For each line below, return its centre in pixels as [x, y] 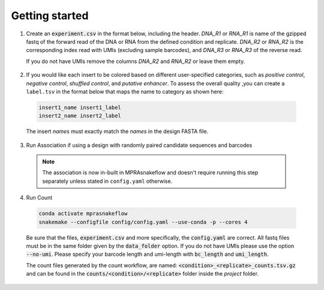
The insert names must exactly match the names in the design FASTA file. [117, 131]
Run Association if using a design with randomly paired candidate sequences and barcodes [139, 145]
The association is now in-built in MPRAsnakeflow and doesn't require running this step [150, 173]
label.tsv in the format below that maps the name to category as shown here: [125, 91]
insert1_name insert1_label [80, 107]
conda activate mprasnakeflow [83, 214]
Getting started [50, 16]
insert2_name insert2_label [80, 116]
